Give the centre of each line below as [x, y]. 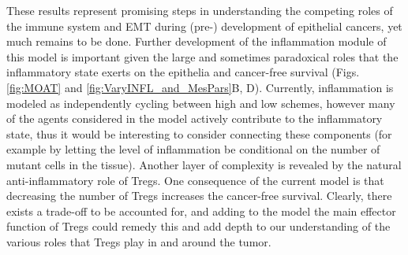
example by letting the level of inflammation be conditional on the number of [193, 149]
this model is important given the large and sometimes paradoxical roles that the [202, 56]
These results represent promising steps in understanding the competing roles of [200, 10]
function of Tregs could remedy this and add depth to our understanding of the [198, 226]
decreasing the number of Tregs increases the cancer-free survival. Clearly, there [199, 196]
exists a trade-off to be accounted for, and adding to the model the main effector [201, 211]
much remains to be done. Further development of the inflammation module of [197, 41]
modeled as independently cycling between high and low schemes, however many [201, 103]
